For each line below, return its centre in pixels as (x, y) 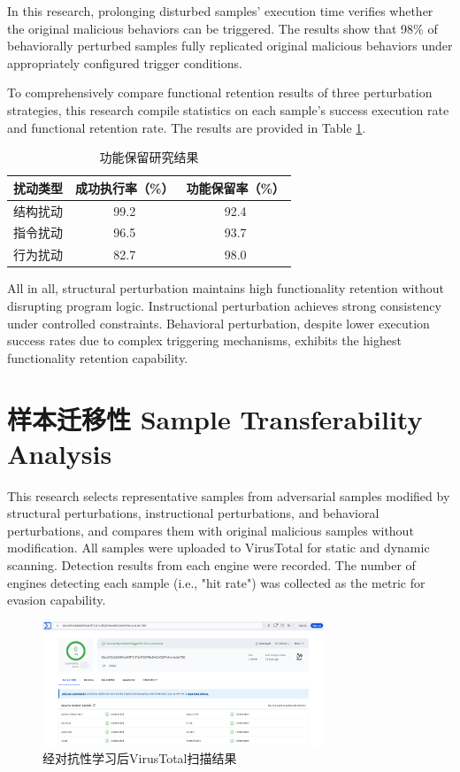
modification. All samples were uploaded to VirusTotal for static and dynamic (218, 548)
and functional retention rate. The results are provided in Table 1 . (187, 127)
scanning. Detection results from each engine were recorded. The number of (211, 565)
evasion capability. (57, 600)
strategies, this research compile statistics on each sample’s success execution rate (228, 109)
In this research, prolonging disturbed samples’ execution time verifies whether (220, 11)
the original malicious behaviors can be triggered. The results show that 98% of (222, 28)
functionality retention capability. (98, 357)
